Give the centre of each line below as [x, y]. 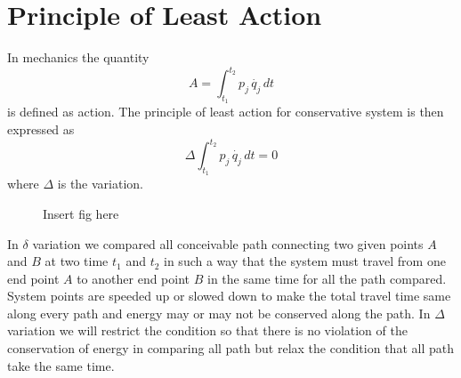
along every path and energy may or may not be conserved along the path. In [219, 313]
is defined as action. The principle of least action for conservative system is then [226, 112]
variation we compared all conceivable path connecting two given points [228, 243]
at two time [77, 261]
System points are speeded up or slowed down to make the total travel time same [229, 296]
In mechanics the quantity [78, 57]
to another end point [133, 278]
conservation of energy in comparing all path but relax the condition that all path [230, 348]
